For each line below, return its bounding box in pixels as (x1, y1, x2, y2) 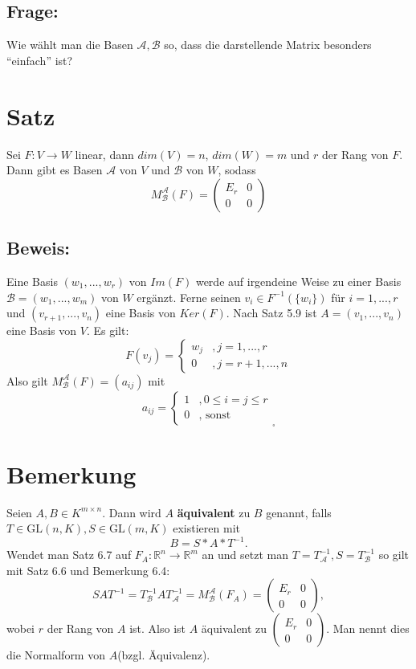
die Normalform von (6, 647, 105, 663)
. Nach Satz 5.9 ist (226, 304, 317, 321)
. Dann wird (102, 504, 161, 520)
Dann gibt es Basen (6, 161, 103, 178)
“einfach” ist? (6, 51, 73, 68)
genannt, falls (266, 504, 332, 520)
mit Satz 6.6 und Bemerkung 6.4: (6, 561, 170, 578)
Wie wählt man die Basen (6, 36, 133, 53)
